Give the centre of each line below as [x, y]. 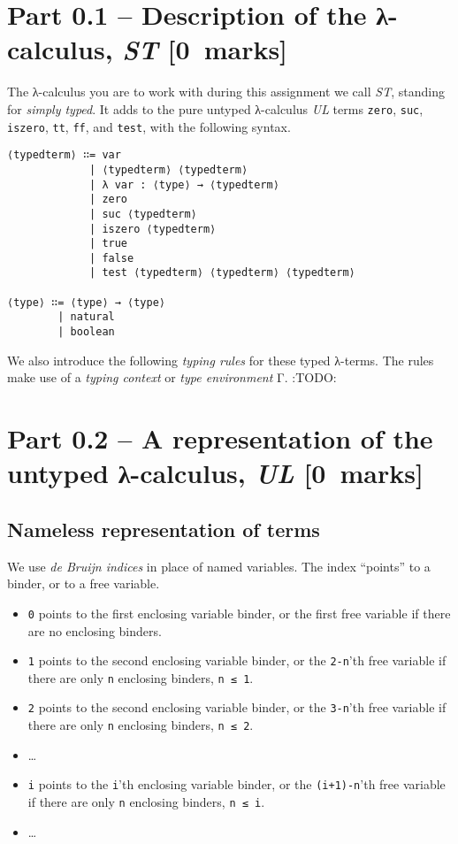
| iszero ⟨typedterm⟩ [153, 229]
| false [112, 258]
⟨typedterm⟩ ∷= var [64, 155]
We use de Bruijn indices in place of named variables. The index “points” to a [219, 566]
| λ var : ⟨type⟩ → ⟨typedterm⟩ [184, 184]
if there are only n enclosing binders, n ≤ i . [146, 802]
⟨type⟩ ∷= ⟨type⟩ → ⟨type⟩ [86, 302]
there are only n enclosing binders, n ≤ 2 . [141, 725]
